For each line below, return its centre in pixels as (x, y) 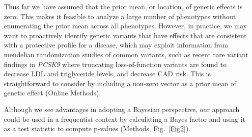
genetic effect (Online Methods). (53, 93)
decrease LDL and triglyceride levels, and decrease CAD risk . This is (108, 74)
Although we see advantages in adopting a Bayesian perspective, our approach (122, 109)
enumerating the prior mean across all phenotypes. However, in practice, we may (126, 26)
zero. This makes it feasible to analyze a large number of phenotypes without (120, 16)
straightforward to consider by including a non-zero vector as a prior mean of (120, 83)
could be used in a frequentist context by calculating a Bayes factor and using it (125, 119)
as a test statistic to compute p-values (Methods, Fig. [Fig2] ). (97, 128)
